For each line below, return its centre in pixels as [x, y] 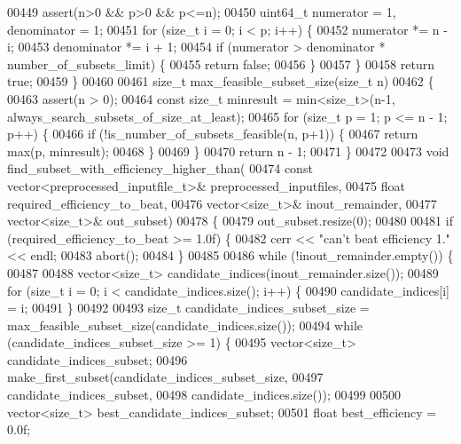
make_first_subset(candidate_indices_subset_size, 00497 [165, 377]
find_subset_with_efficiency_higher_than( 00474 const [160, 168]
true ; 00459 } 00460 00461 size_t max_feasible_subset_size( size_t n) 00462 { [221, 81]
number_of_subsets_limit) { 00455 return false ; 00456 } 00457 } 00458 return [221, 63]
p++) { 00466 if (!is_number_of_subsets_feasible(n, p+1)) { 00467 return [213, 134]
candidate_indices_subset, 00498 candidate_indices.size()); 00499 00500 [204, 395]
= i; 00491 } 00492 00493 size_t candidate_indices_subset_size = [188, 308]
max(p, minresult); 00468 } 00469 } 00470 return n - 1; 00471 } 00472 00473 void [228, 151]
